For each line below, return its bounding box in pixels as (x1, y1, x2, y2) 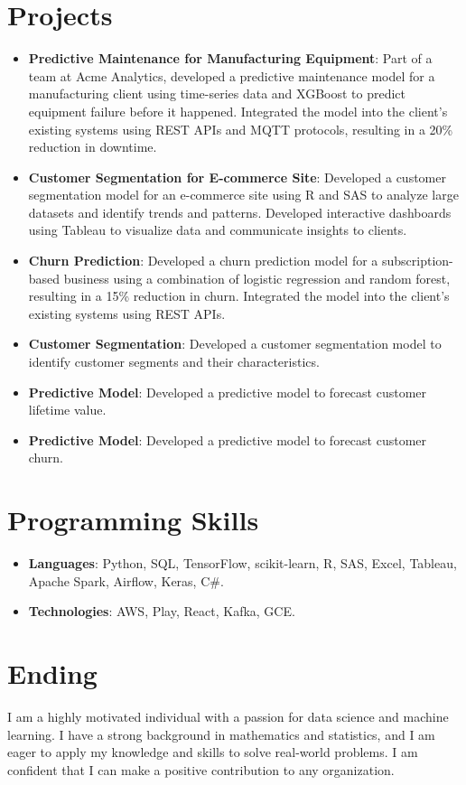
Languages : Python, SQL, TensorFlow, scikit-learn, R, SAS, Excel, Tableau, (28, 554, 457, 573)
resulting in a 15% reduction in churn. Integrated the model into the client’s (28, 286, 450, 305)
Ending (7, 655, 98, 692)
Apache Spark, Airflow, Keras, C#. (28, 571, 224, 590)
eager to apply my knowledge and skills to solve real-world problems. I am (7, 743, 418, 762)
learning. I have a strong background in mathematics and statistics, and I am (7, 724, 435, 743)
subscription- (381, 251, 453, 270)
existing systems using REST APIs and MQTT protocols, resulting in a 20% (28, 119, 453, 138)
